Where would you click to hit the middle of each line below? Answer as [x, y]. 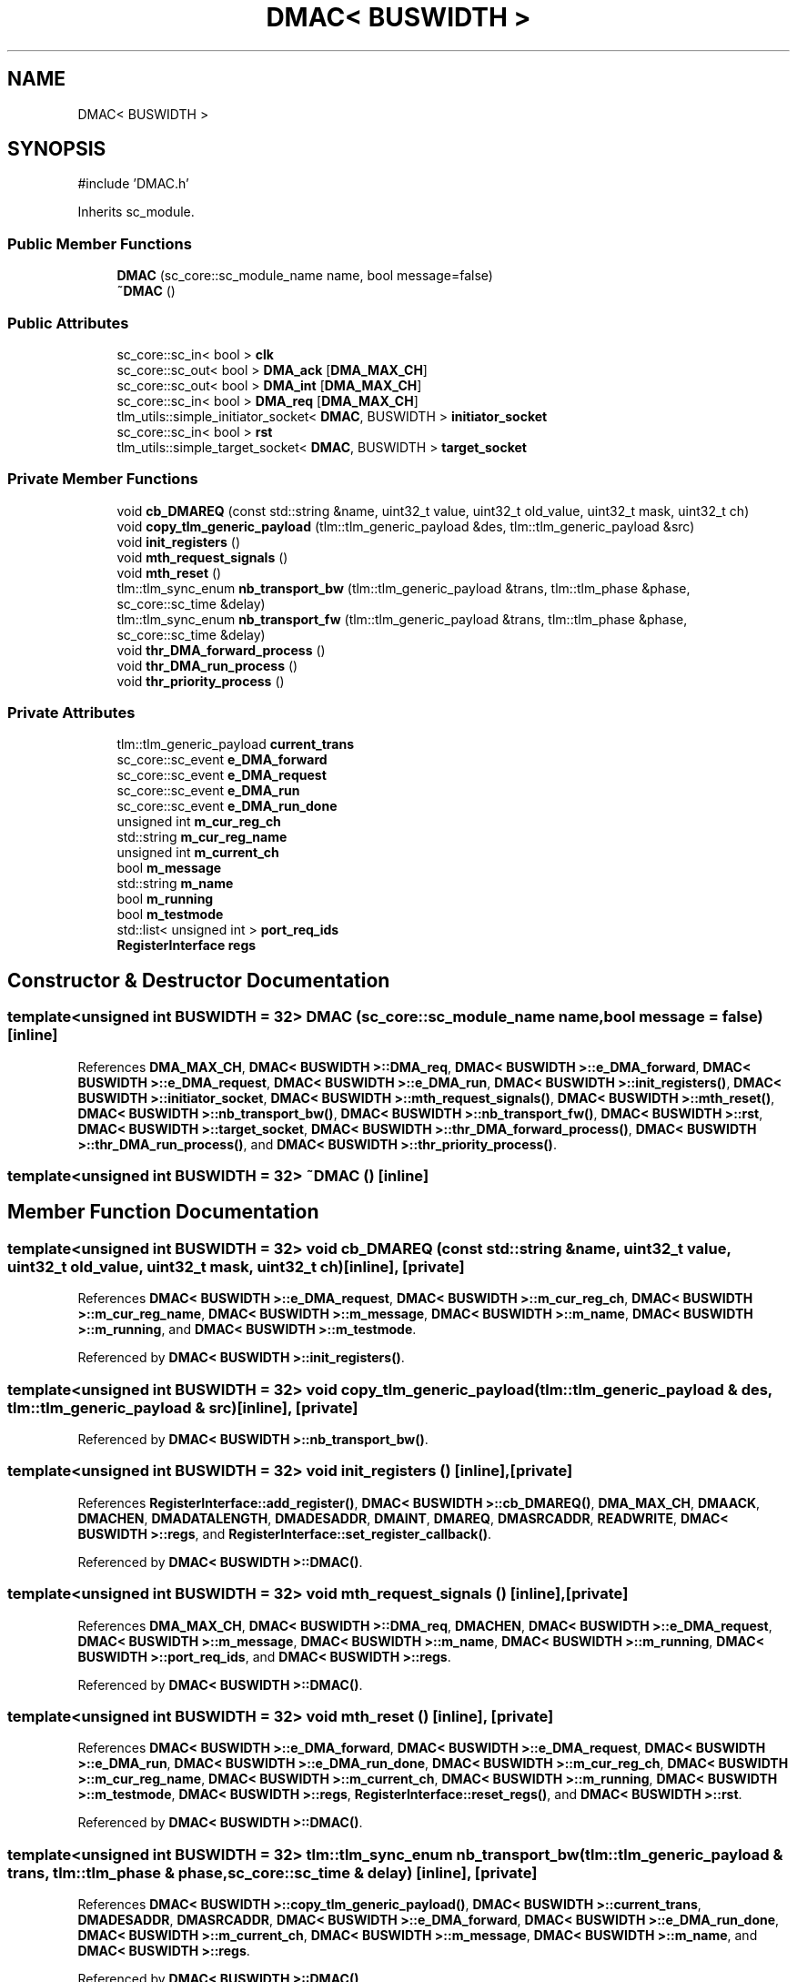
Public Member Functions [100, 243]
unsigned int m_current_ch [198, 853]
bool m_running [165, 899]
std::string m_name [175, 884]
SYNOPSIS [57, 149]
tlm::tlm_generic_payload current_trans [236, 744]
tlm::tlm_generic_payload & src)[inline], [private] [183, 1407]
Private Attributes [71, 713]
